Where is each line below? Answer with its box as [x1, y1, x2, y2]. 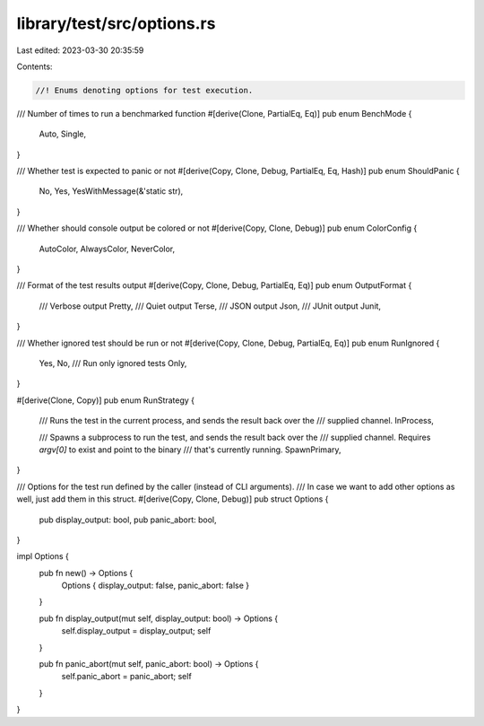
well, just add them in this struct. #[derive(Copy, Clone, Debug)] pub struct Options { [16, 494, 329, 504]
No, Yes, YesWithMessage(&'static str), [39, 186, 184, 197]
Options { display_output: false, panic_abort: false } [61, 580, 250, 591]
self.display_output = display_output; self [61, 625, 212, 636]
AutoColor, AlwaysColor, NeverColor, [39, 243, 176, 254]
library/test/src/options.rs [16, 13, 216, 33]
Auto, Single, [39, 128, 87, 139]
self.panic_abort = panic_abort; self [61, 671, 192, 682]
